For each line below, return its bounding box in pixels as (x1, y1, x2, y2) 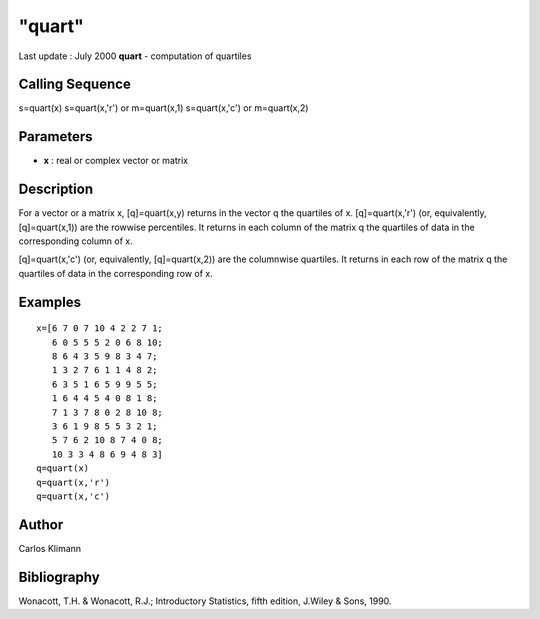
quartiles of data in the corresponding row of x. (18, 267, 214, 279)
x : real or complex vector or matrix (43, 155, 189, 167)
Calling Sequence (18, 76, 132, 93)
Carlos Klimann (18, 542, 82, 554)
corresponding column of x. (18, 235, 134, 247)
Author (18, 516, 64, 533)
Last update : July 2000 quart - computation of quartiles (18, 50, 252, 62)
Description (18, 181, 94, 198)
